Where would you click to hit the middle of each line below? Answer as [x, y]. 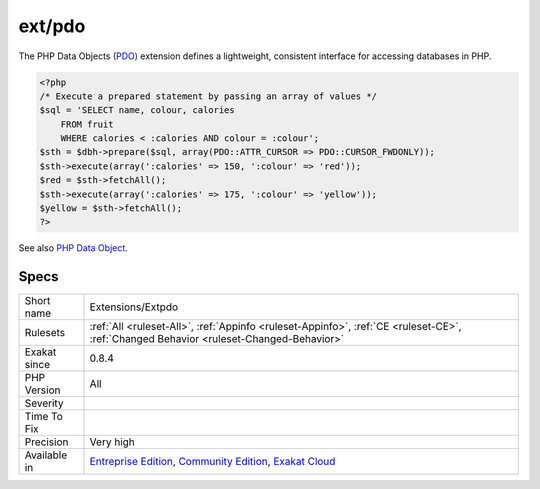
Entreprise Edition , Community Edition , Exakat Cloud [212, 462]
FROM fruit [87, 124]
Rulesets [44, 333]
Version [42, 390]
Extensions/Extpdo [134, 307]
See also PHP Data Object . [73, 248]
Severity [44, 403]
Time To [44, 417]
